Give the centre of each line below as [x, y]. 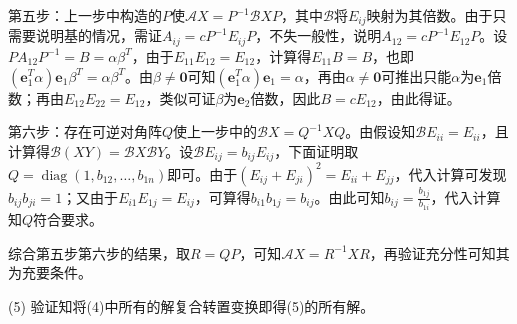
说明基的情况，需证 [98, 35]
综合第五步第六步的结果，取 [99, 252]
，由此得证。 [418, 97]
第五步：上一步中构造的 [85, 15]
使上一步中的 [215, 131]
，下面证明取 [316, 150]
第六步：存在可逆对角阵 [85, 131]
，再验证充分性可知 [432, 252]
